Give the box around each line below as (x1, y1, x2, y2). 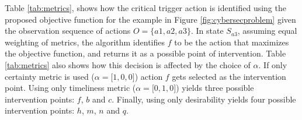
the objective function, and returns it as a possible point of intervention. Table (5, 47, 286, 59)
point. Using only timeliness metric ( (5, 82, 136, 94)
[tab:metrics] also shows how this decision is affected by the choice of (5, 58, 251, 70)
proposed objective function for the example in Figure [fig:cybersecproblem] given (5, 13, 296, 25)
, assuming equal (237, 24, 297, 37)
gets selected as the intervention (172, 70, 286, 82)
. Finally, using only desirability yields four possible (112, 93, 296, 105)
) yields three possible (176, 82, 254, 94)
